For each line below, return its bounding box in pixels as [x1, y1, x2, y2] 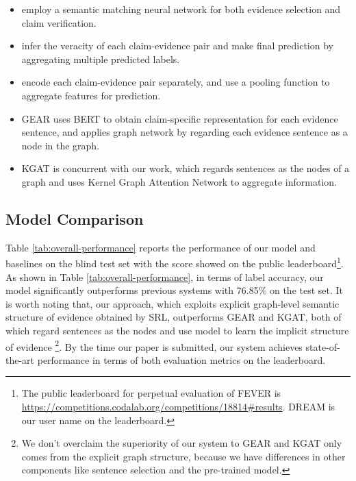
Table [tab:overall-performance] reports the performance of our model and [5, 240, 316, 254]
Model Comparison [5, 208, 144, 229]
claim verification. [21, 15, 97, 29]
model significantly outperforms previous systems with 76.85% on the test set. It [5, 283, 344, 297]
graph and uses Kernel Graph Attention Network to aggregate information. [21, 174, 337, 188]
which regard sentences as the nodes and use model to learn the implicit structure [5, 323, 349, 337]
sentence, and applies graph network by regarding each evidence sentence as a [21, 125, 348, 139]
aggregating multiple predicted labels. [21, 51, 180, 66]
